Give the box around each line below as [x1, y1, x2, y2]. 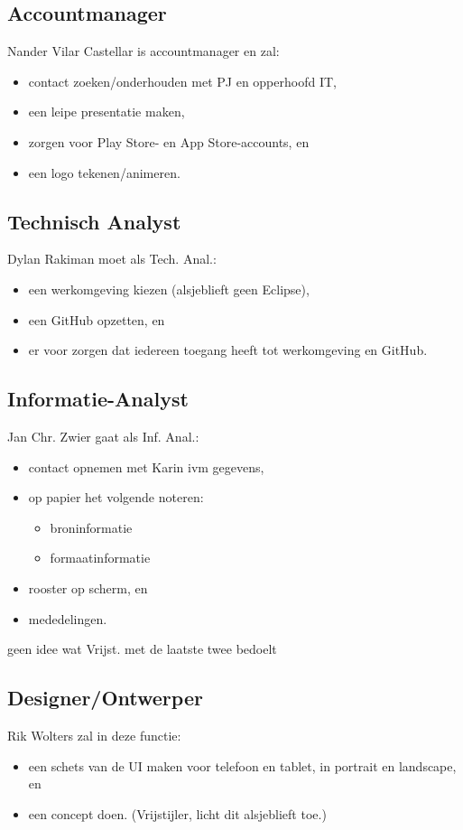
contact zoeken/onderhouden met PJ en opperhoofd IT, [28, 71, 337, 90]
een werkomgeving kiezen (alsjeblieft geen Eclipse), [28, 279, 310, 298]
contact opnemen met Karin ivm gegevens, [28, 457, 264, 476]
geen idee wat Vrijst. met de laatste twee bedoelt [7, 639, 277, 658]
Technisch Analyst [7, 207, 181, 235]
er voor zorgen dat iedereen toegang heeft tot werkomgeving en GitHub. [28, 340, 428, 359]
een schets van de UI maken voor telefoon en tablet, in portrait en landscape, [28, 756, 457, 775]
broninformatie [50, 518, 133, 536]
